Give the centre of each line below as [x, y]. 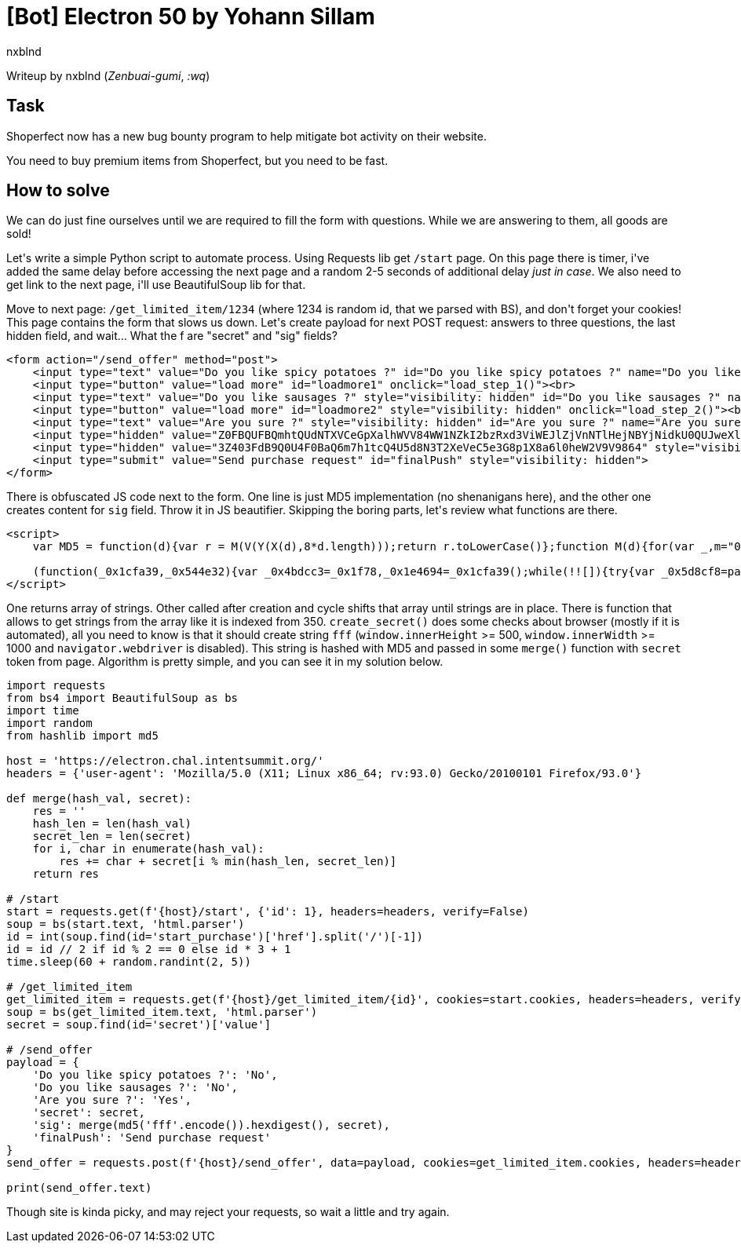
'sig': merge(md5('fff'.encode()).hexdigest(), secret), [211, 1125]
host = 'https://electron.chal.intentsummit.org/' [165, 761]
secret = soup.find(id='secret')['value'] [139, 1025]
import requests [56, 686]
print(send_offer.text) [79, 1188]
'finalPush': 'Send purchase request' [152, 1138]
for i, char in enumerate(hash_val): [148, 849]
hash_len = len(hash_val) [112, 824]
